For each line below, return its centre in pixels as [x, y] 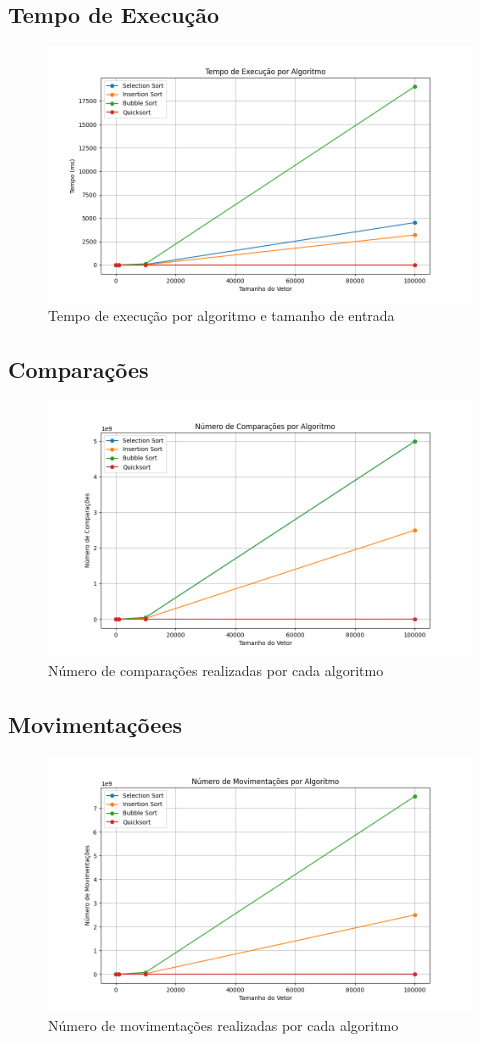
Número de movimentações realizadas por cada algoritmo [223, 1024]
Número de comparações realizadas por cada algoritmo [216, 669]
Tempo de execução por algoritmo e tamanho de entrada [221, 315]
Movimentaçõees [95, 723]
